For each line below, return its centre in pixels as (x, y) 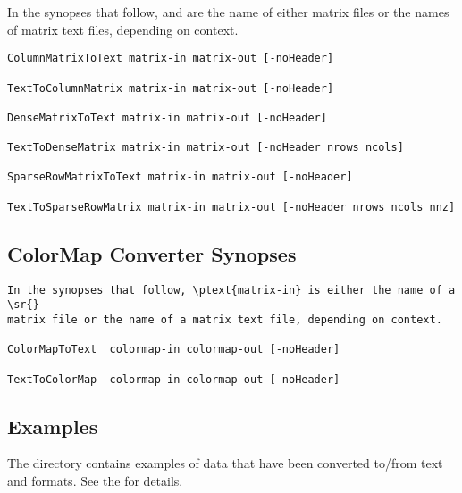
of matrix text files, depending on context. (123, 29)
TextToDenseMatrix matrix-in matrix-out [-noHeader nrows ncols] (206, 148)
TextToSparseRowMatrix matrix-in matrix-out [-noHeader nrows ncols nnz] (231, 207)
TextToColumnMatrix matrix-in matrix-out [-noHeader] (171, 88)
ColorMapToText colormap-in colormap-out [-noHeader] (174, 350)
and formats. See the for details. (95, 480)
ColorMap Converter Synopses (152, 253)
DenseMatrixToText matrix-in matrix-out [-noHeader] (167, 117)
